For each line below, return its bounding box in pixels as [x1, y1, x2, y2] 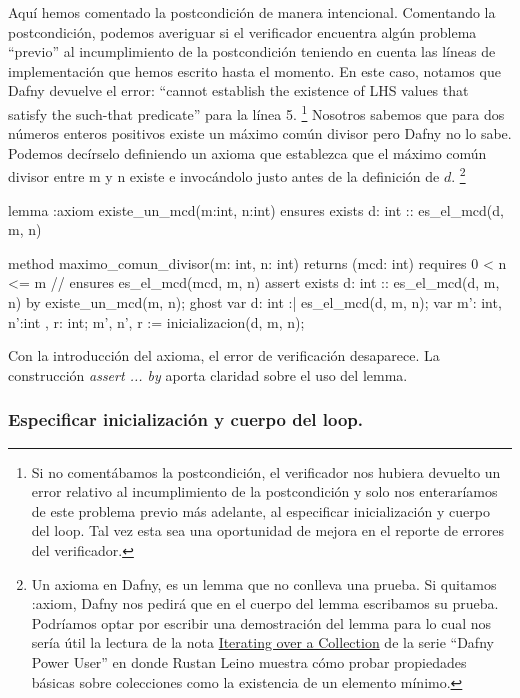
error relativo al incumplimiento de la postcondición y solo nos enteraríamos [31, 481, 498, 502]
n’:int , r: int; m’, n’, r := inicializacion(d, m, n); [8, 311, 305, 332]
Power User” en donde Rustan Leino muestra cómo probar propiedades [31, 651, 467, 672]
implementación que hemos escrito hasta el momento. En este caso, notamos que [8, 60, 501, 81]
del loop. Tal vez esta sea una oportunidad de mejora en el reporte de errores [31, 520, 505, 541]
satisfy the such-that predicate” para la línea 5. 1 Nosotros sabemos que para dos [8, 100, 505, 124]
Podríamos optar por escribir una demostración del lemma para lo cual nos [31, 612, 492, 633]
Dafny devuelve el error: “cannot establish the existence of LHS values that [8, 80, 469, 101]
